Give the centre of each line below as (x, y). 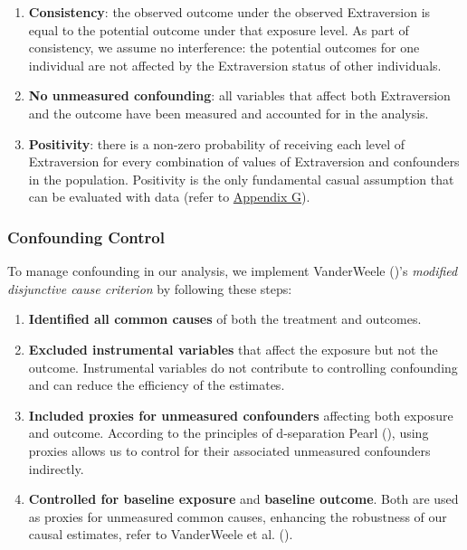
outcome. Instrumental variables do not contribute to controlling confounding (243, 367)
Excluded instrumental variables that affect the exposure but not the (233, 349)
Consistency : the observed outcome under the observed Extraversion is (229, 12)
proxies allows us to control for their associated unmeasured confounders (229, 450)
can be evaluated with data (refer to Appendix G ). (169, 197)
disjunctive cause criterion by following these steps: (150, 288)
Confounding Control (86, 237)
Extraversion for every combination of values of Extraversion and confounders (244, 161)
